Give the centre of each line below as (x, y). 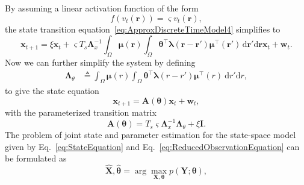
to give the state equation (52, 90)
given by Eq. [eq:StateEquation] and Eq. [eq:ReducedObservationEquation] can (152, 146)
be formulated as (36, 158)
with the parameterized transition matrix (81, 112)
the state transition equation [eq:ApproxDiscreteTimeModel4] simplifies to (143, 29)
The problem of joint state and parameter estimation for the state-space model (150, 135)
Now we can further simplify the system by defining (100, 62)
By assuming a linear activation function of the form (102, 8)
